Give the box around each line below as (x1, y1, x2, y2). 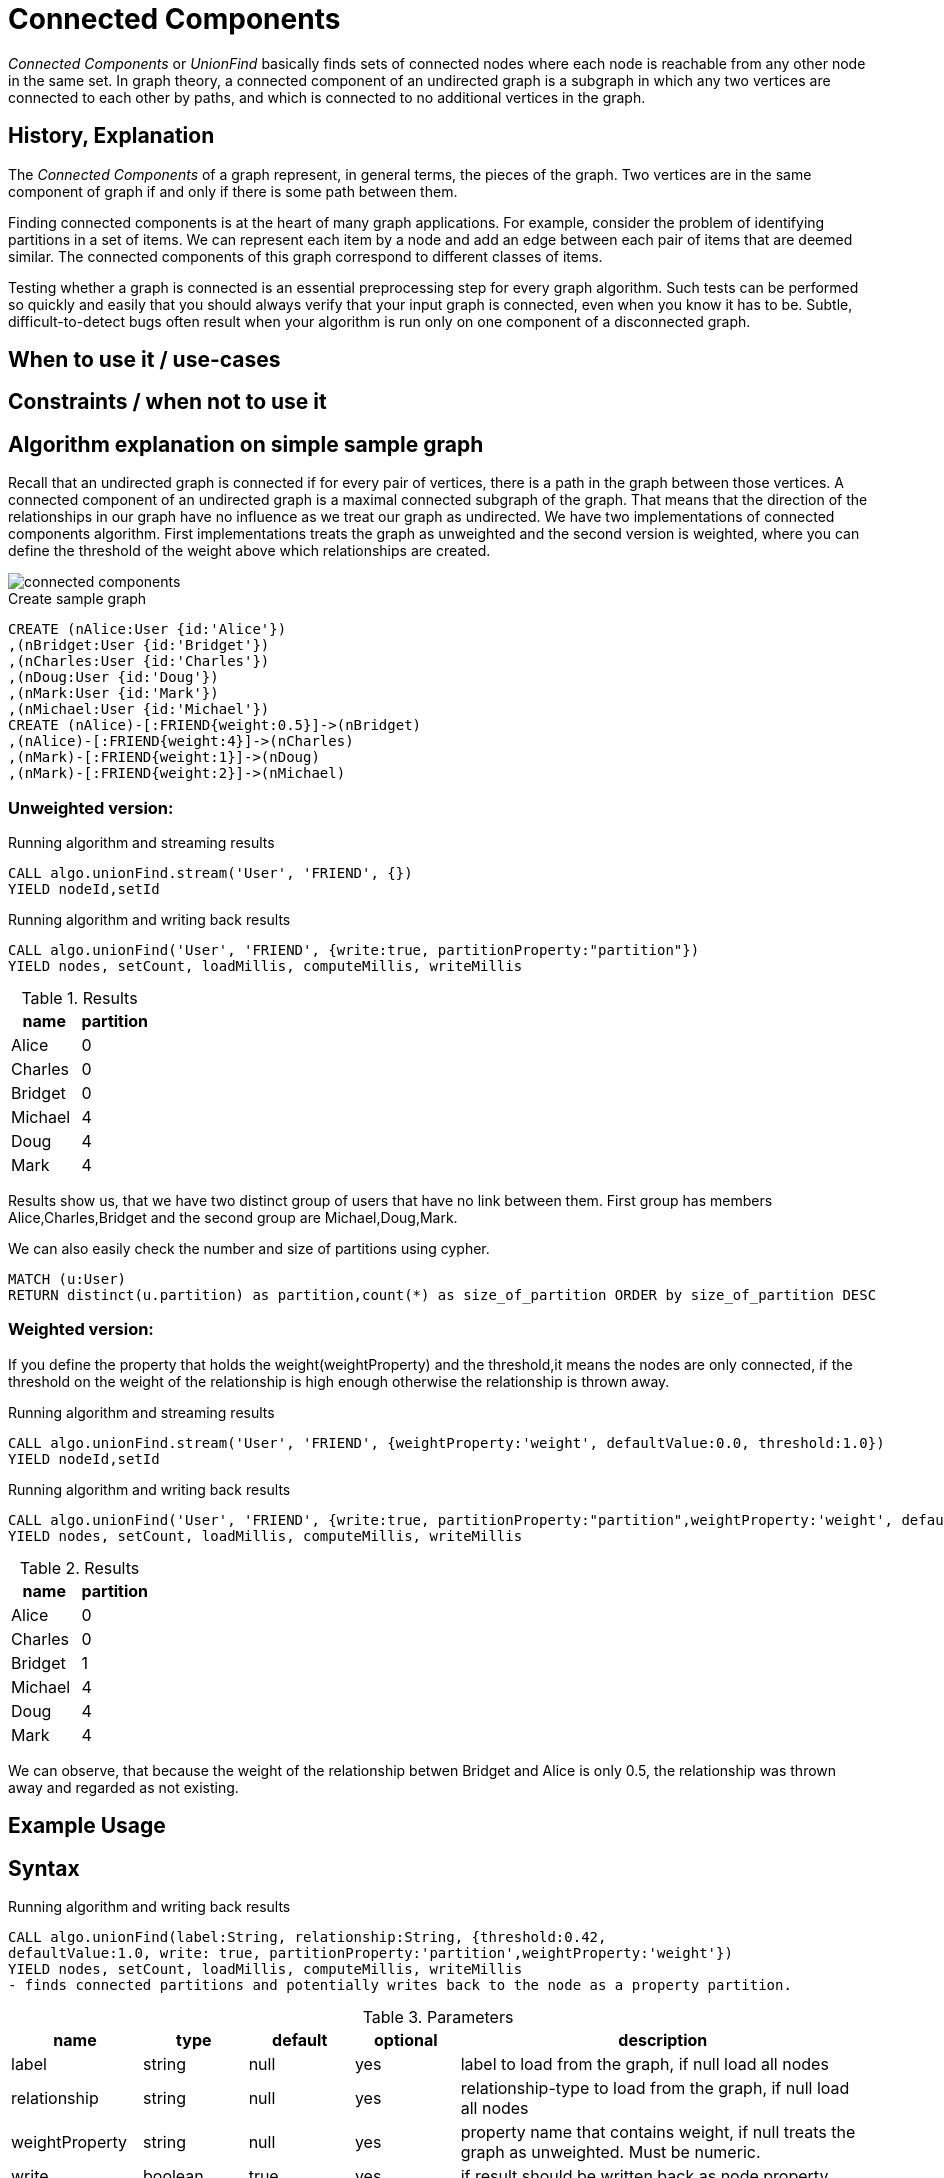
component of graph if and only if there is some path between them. (8, 182, 458, 200)
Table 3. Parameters (362, 2007, 514, 2028)
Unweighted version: (8, 797, 174, 818)
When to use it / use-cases (8, 347, 281, 373)
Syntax (8, 1855, 80, 1881)
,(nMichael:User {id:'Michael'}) (8, 701, 270, 718)
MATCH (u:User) (8, 1271, 127, 1288)
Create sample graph (8, 590, 147, 608)
